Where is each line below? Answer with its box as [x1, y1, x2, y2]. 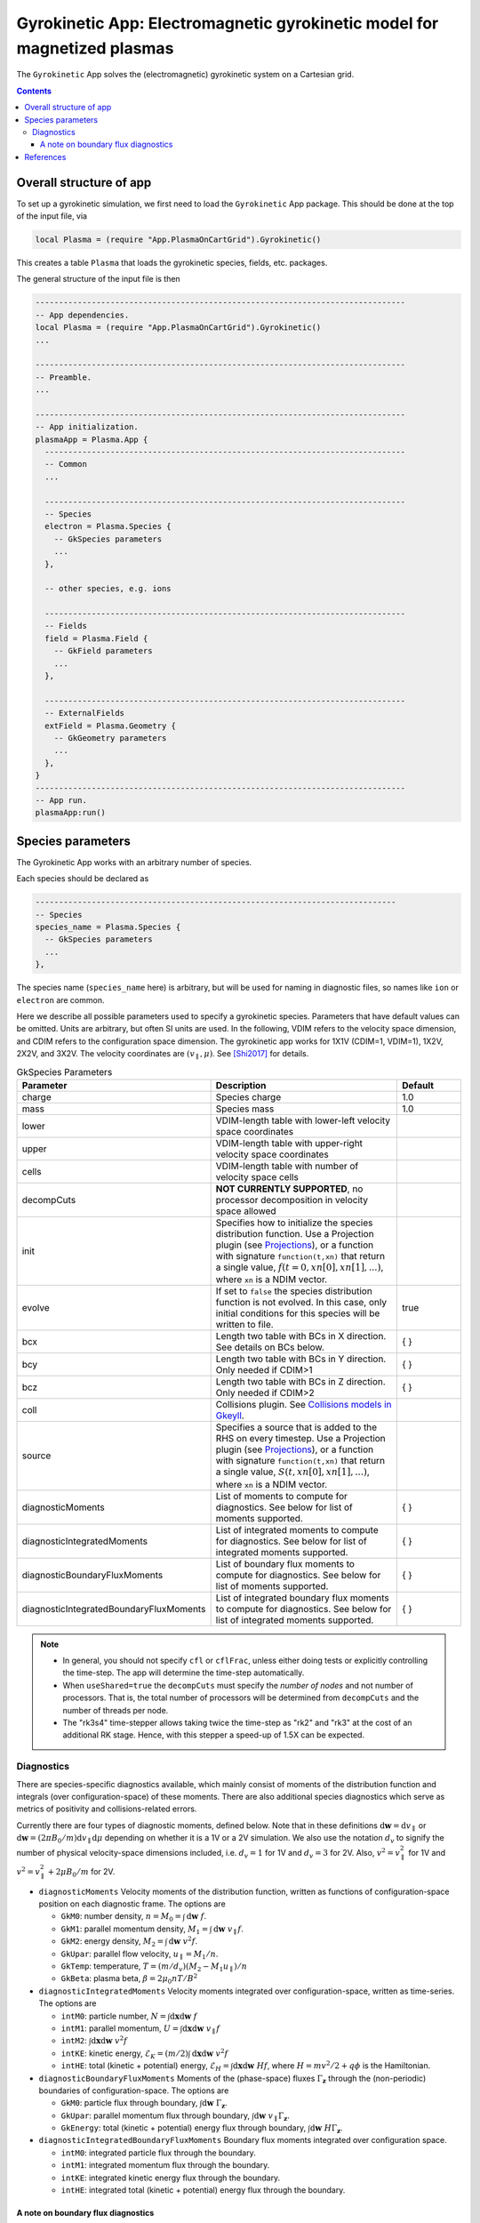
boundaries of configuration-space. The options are [38, 2085, 229, 2096]
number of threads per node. [62, 1705, 169, 1715]
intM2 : [60, 2035, 88, 2046]
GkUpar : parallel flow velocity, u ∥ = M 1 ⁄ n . [60, 1948, 219, 1961]
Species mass [215, 1103, 275, 1115]
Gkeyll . [215, 1409, 244, 1422]
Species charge [215, 1090, 282, 1103]
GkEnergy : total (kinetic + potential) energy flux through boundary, [60, 2123, 307, 2133]
